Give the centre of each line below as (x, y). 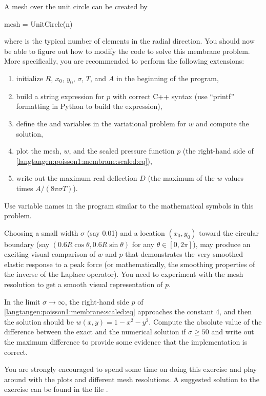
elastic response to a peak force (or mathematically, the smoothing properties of (130, 264)
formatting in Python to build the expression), (89, 106)
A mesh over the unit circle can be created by (76, 6)
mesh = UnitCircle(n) (38, 23)
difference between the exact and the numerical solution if (95, 332)
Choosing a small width (41, 232)
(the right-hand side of (218, 151)
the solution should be (39, 321)
